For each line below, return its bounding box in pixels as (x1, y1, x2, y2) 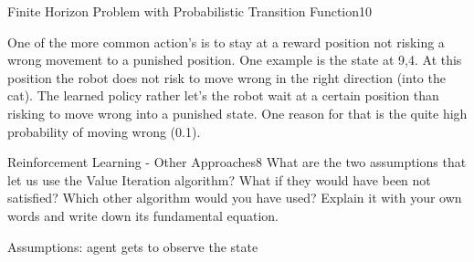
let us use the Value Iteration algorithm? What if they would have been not (7, 170, 431, 189)
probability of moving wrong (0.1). (7, 121, 201, 141)
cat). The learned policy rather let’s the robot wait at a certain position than (7, 86, 439, 105)
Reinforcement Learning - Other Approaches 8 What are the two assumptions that (7, 152, 467, 172)
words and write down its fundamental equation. (7, 205, 279, 225)
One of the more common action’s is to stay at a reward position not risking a (7, 32, 445, 51)
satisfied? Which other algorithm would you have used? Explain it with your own (7, 188, 462, 207)
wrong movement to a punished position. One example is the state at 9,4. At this (7, 50, 462, 69)
